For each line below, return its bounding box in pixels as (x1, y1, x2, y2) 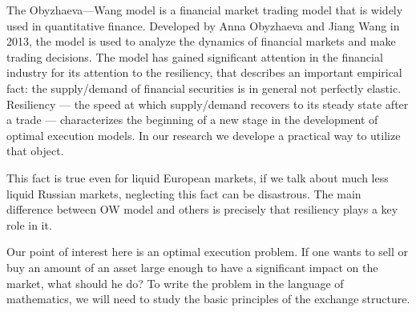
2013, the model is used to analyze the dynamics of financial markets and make (6, 33, 396, 50)
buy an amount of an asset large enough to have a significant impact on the (6, 258, 378, 275)
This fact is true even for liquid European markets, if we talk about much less (6, 169, 389, 186)
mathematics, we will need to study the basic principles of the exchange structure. (6, 290, 410, 307)
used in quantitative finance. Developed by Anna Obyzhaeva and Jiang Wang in (6, 17, 400, 34)
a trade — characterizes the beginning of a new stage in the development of (6, 111, 378, 128)
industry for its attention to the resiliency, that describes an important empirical (6, 64, 402, 81)
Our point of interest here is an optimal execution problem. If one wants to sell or (6, 243, 408, 260)
